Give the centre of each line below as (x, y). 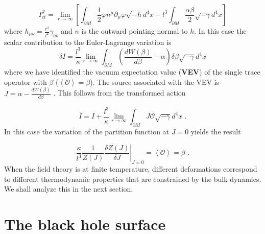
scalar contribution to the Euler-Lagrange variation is (88, 42)
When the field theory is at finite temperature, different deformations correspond (131, 169)
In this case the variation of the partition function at (87, 131)
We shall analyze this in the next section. (69, 189)
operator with (26, 81)
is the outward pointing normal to (135, 31)
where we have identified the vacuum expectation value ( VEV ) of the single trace (132, 72)
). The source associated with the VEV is (155, 81)
